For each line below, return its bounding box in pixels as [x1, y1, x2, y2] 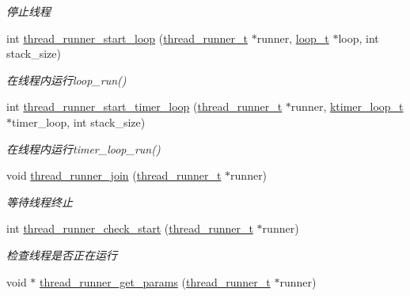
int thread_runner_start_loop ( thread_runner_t [6, 29, 248, 46]
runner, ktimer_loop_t [290, 98, 404, 115]
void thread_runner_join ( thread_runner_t [6, 167, 222, 184]
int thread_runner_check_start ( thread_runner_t [6, 220, 253, 237]
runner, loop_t [256, 29, 329, 46]
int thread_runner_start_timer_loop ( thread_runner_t [6, 98, 283, 115]
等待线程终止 [6, 193, 73, 210]
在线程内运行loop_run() [6, 71, 127, 88]
